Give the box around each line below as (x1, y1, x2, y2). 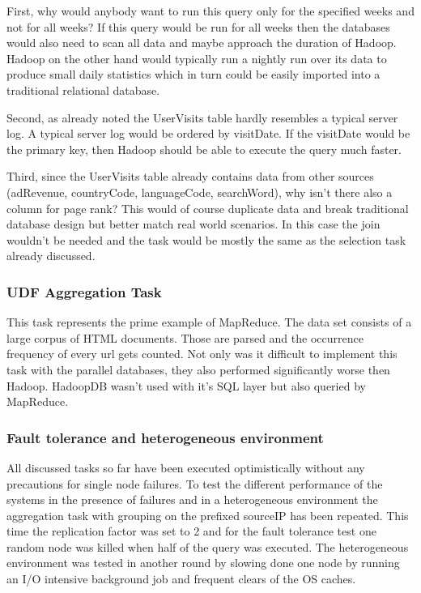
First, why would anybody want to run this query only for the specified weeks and (6, 2, 415, 19)
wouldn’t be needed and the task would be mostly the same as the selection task (6, 231, 406, 248)
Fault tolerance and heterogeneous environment (6, 427, 324, 447)
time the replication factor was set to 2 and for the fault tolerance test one (6, 523, 376, 540)
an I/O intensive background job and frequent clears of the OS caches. (6, 570, 356, 587)
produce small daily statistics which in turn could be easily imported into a (6, 66, 381, 83)
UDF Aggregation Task (6, 281, 162, 301)
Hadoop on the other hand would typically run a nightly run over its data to (6, 49, 387, 66)
